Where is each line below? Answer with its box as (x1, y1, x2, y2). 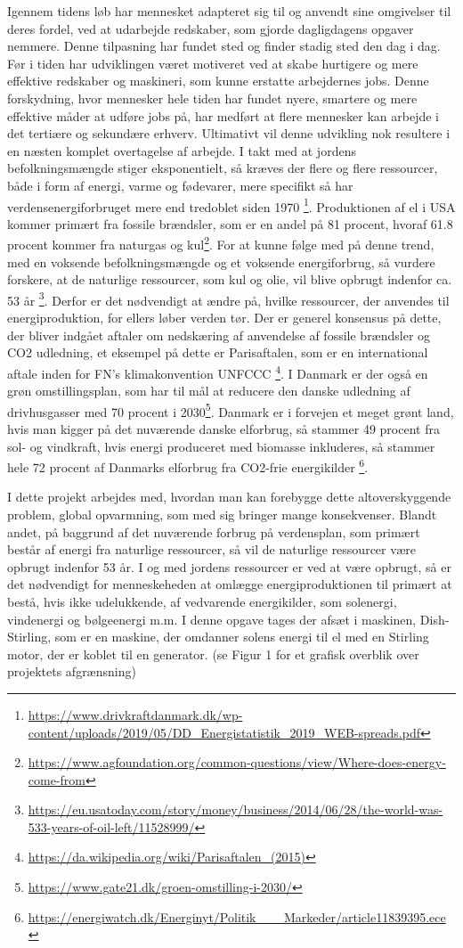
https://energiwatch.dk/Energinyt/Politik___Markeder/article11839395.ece (28, 907, 446, 926)
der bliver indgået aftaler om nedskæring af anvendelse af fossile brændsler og (7, 325, 431, 344)
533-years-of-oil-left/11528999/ (28, 817, 195, 836)
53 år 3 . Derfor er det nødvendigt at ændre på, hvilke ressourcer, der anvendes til (7, 288, 450, 309)
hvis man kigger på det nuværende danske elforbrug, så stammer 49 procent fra (7, 419, 440, 437)
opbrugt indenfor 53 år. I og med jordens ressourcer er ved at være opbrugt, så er (7, 557, 451, 576)
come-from (28, 770, 85, 789)
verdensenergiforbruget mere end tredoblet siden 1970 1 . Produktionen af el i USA (7, 194, 456, 216)
